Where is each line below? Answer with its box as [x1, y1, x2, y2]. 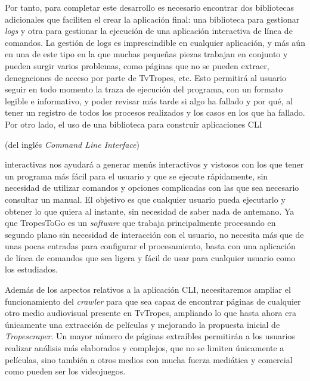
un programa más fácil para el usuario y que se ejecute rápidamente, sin [5, 169, 268, 182]
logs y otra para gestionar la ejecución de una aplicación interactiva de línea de [5, 24, 293, 37]
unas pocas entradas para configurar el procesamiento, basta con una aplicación [5, 240, 296, 252]
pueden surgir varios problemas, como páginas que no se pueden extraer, [5, 59, 269, 72]
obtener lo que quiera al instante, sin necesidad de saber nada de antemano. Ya [5, 205, 294, 217]
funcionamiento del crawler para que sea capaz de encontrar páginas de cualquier [5, 295, 301, 307]
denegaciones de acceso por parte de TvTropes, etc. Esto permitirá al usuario [5, 71, 287, 83]
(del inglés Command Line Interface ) [5, 138, 139, 150]
